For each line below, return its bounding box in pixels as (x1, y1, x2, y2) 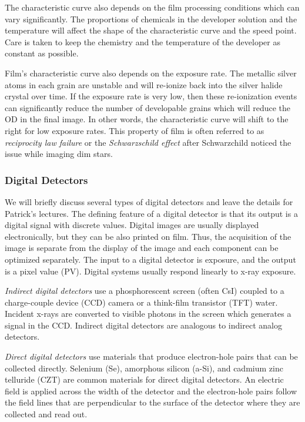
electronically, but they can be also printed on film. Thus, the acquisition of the (5, 230, 291, 242)
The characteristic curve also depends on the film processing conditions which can (5, 1, 300, 13)
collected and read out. (5, 408, 88, 420)
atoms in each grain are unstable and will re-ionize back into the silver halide (5, 78, 283, 91)
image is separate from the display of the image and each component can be (5, 242, 279, 254)
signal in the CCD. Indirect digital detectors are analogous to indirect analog (5, 319, 282, 331)
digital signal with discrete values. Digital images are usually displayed (5, 219, 259, 231)
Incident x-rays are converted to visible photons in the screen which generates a (5, 307, 291, 320)
